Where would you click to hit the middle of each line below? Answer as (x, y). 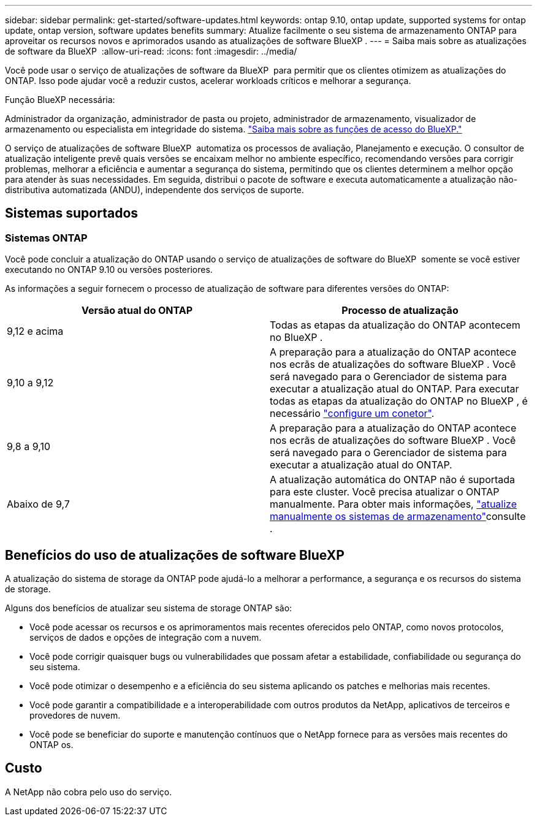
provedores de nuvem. (75, 716)
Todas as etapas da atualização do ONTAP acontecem (395, 325)
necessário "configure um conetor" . (352, 414)
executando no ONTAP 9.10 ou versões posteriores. (109, 270)
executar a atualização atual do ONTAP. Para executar (394, 389)
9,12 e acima (35, 331)
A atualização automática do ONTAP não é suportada (393, 480)
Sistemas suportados (72, 213)
